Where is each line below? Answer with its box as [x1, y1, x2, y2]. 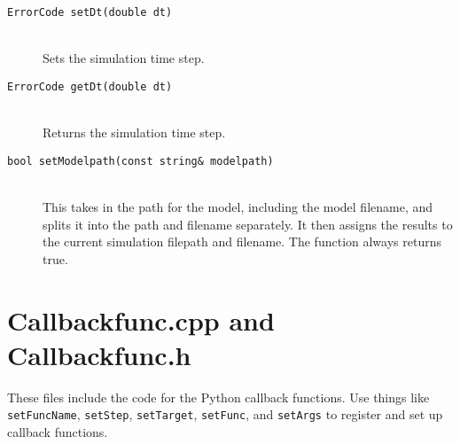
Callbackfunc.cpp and [7, 301, 275, 338]
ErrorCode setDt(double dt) [7, 6, 173, 19]
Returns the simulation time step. [43, 123, 226, 142]
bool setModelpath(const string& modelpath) [7, 154, 274, 167]
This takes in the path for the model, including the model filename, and [43, 197, 433, 215]
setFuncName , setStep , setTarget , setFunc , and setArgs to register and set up [7, 405, 443, 424]
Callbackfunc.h [7, 336, 191, 372]
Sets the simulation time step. [43, 49, 205, 67]
